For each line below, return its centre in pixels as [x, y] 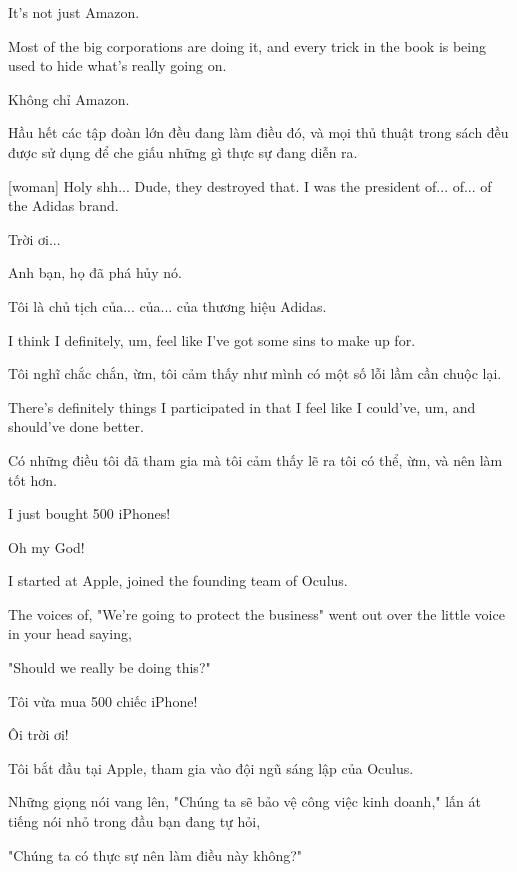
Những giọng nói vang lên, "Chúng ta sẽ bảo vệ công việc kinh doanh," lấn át [244, 801]
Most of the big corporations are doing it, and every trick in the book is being [247, 45]
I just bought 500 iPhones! [89, 513]
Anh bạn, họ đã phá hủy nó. [95, 272]
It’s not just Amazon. [74, 12]
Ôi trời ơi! [38, 734]
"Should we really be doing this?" [109, 667]
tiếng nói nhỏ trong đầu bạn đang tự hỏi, [134, 821]
